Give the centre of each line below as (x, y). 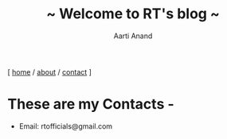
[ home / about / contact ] (50, 71)
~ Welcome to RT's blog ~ (133, 14)
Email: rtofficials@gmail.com (66, 126)
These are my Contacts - (91, 104)
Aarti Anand (133, 36)
